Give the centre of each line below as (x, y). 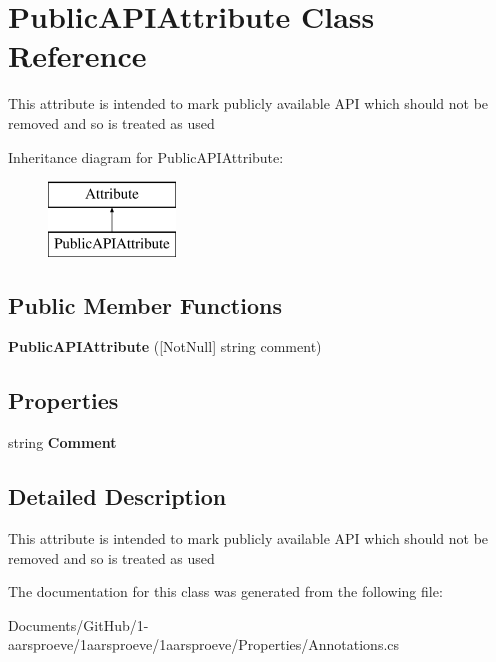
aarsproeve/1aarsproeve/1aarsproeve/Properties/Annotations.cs (204, 644)
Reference (77, 55)
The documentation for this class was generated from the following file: (225, 591)
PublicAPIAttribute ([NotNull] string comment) (165, 346)
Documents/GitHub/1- (78, 624)
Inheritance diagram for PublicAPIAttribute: (146, 156)
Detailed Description (117, 496)
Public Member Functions (145, 304)
